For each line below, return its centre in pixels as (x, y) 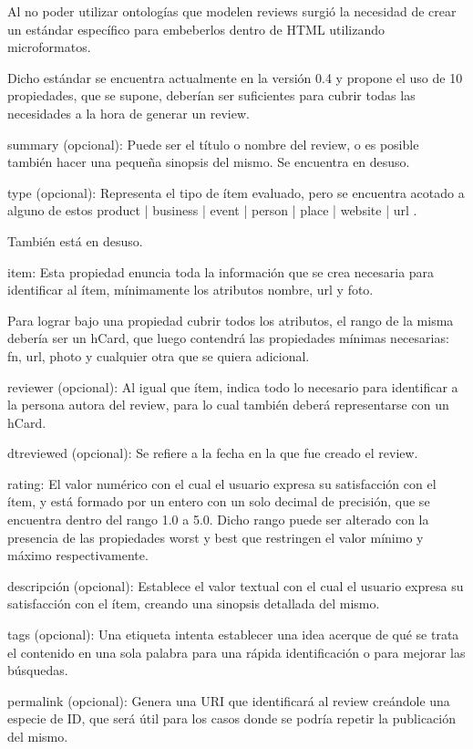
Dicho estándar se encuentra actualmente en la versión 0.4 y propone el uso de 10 (235, 77)
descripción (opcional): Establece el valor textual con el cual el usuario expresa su (236, 585)
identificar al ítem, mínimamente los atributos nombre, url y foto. (190, 290)
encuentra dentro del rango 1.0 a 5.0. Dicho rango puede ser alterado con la (218, 520)
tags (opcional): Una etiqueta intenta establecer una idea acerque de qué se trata (233, 635)
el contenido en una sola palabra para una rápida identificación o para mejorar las (236, 652)
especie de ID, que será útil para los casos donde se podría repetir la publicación (231, 718)
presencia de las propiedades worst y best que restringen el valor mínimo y (216, 537)
